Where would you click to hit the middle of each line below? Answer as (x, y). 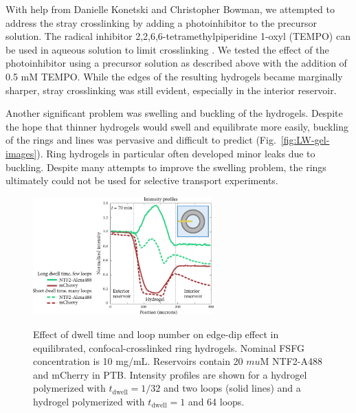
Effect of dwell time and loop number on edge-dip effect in (156, 334)
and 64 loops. (216, 401)
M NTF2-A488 (291, 361)
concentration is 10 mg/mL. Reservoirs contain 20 (138, 361)
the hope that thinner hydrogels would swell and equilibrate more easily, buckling (177, 126)
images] (21, 153)
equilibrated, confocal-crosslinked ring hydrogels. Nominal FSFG (169, 347)
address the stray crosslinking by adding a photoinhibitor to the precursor (162, 22)
